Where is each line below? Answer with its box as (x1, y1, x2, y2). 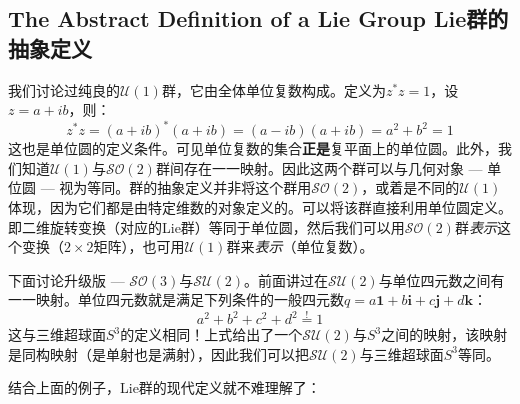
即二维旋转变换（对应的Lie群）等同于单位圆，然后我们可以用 (8, 216, 405, 237)
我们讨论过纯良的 (8, 79, 120, 100)
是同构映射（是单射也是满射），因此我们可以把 (8, 343, 309, 364)
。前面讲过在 (243, 269, 328, 290)
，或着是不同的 (361, 177, 460, 198)
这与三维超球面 (8, 324, 106, 345)
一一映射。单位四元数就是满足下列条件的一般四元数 (8, 289, 344, 310)
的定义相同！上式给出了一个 (120, 324, 303, 345)
